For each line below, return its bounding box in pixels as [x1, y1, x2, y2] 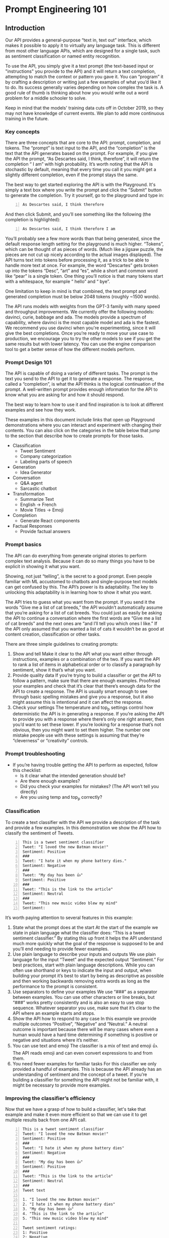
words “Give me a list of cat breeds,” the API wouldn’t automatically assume [5, 604, 163, 610]
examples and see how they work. [5, 407, 77, 413]
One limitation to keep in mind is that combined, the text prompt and [5, 288, 146, 294]
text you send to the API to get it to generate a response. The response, [5, 376, 154, 382]
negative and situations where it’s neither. [12, 1037, 99, 1043]
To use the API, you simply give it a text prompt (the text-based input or [5, 63, 154, 69]
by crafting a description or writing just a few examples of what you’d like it [5, 79, 161, 85]
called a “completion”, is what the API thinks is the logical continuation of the [5, 381, 164, 387]
